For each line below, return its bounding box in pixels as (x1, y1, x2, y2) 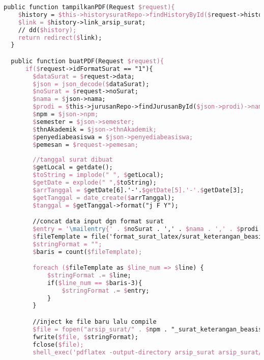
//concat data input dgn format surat (33, 218, 164, 225)
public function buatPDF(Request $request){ (11, 57, 164, 65)
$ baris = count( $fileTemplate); (33, 248, 142, 255)
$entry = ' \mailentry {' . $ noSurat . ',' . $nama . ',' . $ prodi (33, 225, 259, 233)
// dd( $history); (18, 26, 77, 34)
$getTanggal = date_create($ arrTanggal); (33, 194, 175, 201)
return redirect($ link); (18, 34, 102, 41)
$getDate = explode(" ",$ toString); (33, 178, 157, 186)
